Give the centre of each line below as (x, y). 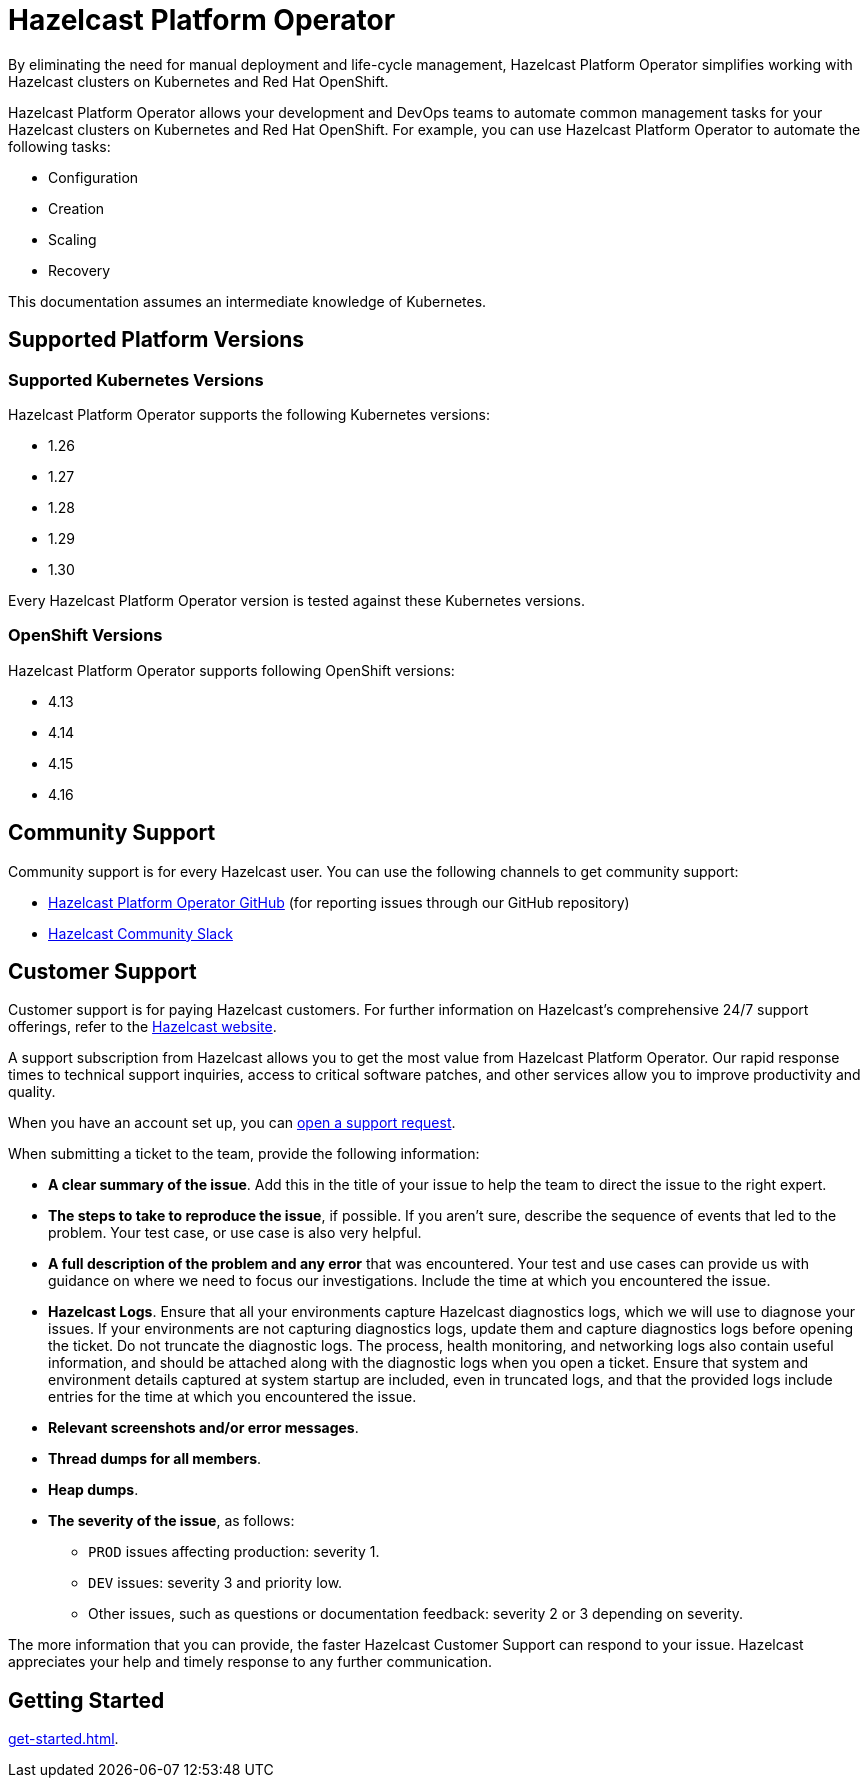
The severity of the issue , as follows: (171, 1521)
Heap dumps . (93, 1490)
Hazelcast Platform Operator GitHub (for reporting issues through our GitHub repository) (339, 902)
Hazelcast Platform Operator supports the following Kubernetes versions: (249, 414)
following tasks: (59, 146)
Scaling (72, 239)
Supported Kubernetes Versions (136, 379)
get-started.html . (63, 1739)
